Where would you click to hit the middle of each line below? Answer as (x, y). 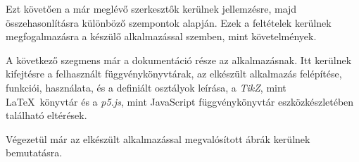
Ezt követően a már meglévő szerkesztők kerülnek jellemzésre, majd (151, 8)
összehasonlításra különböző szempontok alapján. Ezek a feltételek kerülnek (169, 22)
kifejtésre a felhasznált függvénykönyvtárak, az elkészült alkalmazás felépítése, (174, 74)
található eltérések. (46, 115)
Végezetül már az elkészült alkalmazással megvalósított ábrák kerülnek (158, 138)
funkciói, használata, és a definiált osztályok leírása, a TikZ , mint (146, 87)
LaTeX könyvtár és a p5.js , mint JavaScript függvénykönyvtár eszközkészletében (180, 101)
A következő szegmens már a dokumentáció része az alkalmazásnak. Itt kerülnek (179, 60)
